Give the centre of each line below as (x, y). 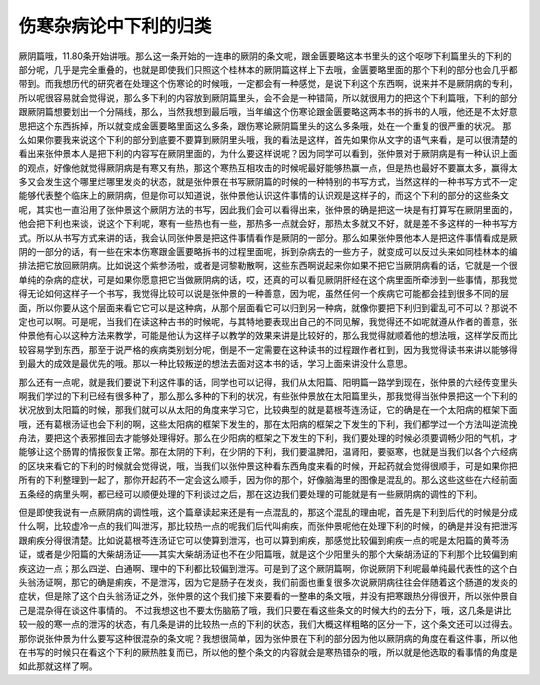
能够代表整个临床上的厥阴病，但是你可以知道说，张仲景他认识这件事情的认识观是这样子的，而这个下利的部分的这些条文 (263, 196)
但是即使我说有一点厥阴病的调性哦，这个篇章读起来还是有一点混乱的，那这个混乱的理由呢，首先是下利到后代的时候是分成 (268, 512)
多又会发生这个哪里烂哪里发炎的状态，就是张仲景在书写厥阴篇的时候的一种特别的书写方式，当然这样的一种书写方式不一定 (268, 182)
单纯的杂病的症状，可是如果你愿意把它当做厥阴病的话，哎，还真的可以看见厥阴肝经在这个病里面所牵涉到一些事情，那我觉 (268, 279)
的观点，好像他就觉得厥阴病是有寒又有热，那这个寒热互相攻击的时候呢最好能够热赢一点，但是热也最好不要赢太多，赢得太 (268, 167)
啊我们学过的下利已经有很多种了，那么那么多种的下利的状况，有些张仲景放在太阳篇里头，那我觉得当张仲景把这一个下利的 (268, 396)
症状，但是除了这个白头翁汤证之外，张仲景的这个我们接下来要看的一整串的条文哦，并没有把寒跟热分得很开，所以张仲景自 (268, 596)
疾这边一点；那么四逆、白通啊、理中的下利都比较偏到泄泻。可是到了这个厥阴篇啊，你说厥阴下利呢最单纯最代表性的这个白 (268, 568)
